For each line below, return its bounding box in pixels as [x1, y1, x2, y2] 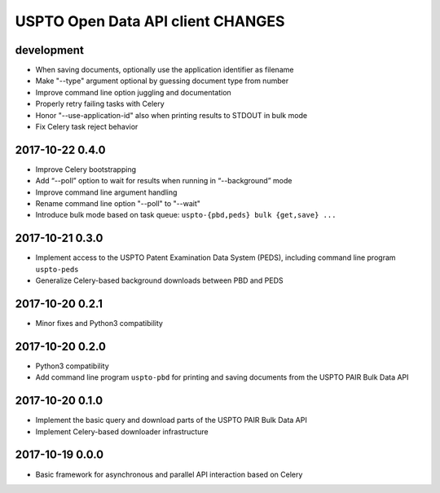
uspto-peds [35, 265, 79, 274]
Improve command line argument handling [35, 187, 178, 197]
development [15, 43, 85, 57]
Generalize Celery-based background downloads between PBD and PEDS [35, 275, 284, 285]
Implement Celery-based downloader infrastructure [35, 426, 209, 436]
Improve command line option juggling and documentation [35, 87, 231, 97]
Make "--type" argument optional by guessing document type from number [35, 76, 289, 86]
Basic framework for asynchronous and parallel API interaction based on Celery [35, 469, 303, 479]
